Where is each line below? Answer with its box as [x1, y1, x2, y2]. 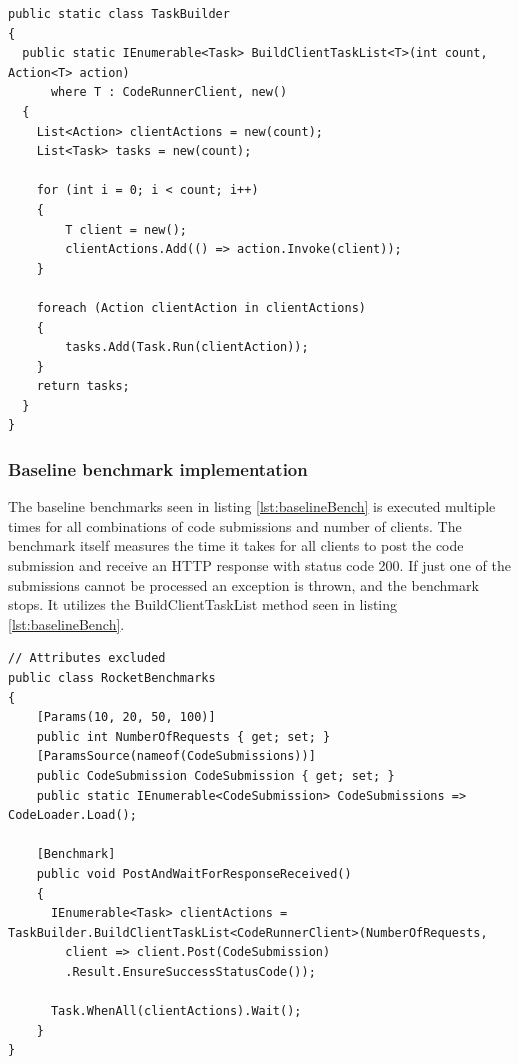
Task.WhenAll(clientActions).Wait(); [50, 1004, 302, 1019]
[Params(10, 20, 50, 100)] [36, 710, 216, 725]
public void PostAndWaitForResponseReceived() [36, 866, 352, 881]
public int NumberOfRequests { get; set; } [36, 729, 331, 744]
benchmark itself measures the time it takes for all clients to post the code [8, 535, 464, 556]
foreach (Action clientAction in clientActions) [36, 300, 366, 315]
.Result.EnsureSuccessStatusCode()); [65, 964, 316, 979]
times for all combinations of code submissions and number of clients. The [8, 515, 462, 536]
